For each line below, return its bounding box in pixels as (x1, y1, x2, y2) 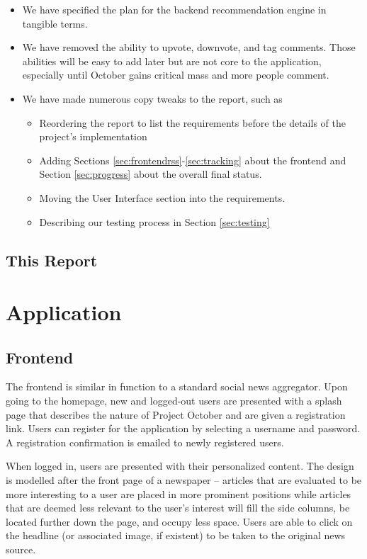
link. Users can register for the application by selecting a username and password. (6, 421, 361, 436)
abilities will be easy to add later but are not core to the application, (22, 53, 322, 68)
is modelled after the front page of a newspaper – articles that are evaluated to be (6, 473, 362, 487)
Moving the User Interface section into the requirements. (39, 190, 286, 205)
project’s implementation (39, 129, 147, 144)
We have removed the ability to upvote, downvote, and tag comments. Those (22, 40, 356, 55)
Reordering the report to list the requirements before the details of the (39, 115, 346, 130)
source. (6, 542, 36, 557)
